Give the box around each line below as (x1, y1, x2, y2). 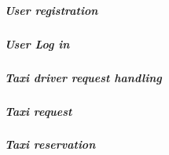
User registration (5, 2, 98, 18)
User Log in (5, 35, 70, 52)
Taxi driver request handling (5, 69, 162, 85)
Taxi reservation (5, 136, 96, 153)
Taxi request (5, 103, 72, 119)
